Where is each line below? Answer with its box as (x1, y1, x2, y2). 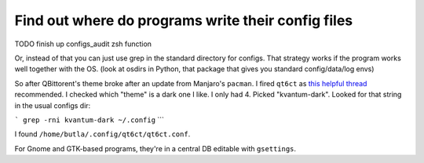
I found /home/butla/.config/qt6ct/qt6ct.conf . (14, 129, 191, 139)
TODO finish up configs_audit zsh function (14, 39, 152, 49)
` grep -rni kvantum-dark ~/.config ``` (14, 114, 165, 125)
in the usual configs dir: (14, 100, 91, 110)
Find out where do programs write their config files (14, 12, 353, 29)
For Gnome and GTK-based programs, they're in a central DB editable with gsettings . (14, 143, 297, 153)
